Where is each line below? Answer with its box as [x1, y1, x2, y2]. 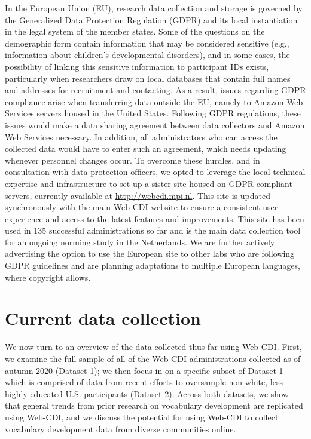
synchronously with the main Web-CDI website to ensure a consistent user [5, 201, 278, 213]
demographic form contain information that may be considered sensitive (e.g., [5, 36, 289, 49]
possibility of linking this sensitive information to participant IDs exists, [5, 60, 269, 72]
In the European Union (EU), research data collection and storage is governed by [5, 2, 303, 14]
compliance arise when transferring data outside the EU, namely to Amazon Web [5, 95, 303, 108]
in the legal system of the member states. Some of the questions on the [5, 25, 265, 38]
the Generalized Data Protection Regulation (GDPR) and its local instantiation [5, 13, 298, 26]
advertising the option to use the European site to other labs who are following [5, 247, 295, 260]
